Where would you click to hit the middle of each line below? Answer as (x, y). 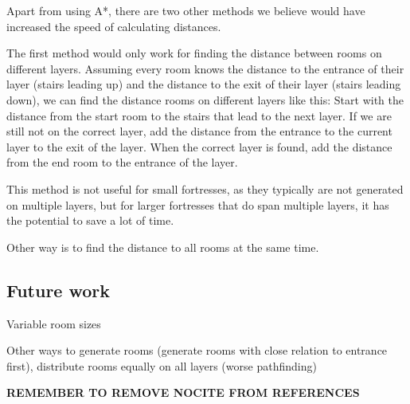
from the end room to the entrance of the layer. (122, 162)
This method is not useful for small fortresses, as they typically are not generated (205, 188)
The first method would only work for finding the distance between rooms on (194, 53)
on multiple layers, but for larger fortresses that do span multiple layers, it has (198, 204)
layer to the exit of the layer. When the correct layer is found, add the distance (199, 146)
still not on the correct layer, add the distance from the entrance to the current (199, 131)
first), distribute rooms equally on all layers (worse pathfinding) (162, 365)
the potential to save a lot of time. (90, 220)
